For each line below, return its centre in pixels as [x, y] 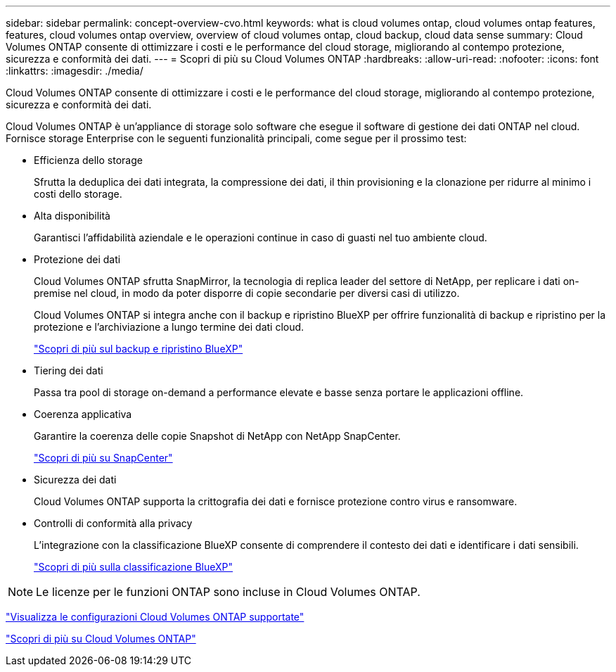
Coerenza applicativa [83, 414]
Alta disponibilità [72, 216]
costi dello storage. [78, 194]
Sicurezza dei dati [75, 480]
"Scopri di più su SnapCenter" [103, 458]
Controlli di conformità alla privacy [113, 523]
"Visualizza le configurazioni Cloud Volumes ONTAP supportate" [155, 617]
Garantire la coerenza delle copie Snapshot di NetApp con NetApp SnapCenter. [217, 436]
